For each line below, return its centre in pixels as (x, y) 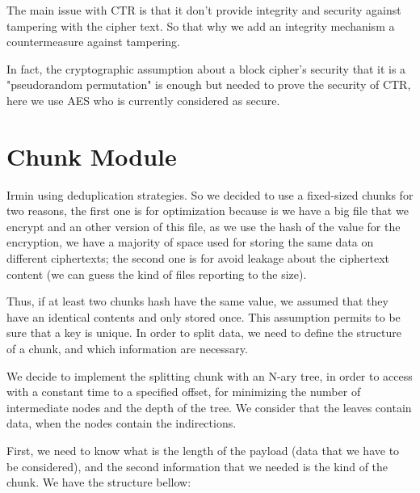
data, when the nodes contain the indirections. (122, 423)
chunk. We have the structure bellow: (99, 482)
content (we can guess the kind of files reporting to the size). (157, 274)
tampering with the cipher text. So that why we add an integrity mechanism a (201, 25)
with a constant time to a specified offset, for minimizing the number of (184, 392)
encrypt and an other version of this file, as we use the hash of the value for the (204, 226)
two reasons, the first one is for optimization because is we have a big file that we (208, 211)
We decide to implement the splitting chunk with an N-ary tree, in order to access (210, 375)
